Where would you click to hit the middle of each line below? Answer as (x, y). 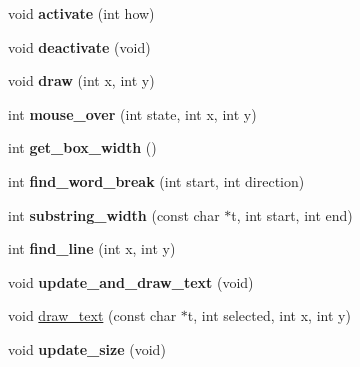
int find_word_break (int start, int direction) (156, 180)
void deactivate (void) (79, 46)
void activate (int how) (81, 13)
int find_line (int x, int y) (92, 248)
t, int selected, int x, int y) (269, 315)
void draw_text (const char (92, 315)
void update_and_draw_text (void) (131, 281)
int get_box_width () (82, 147)
